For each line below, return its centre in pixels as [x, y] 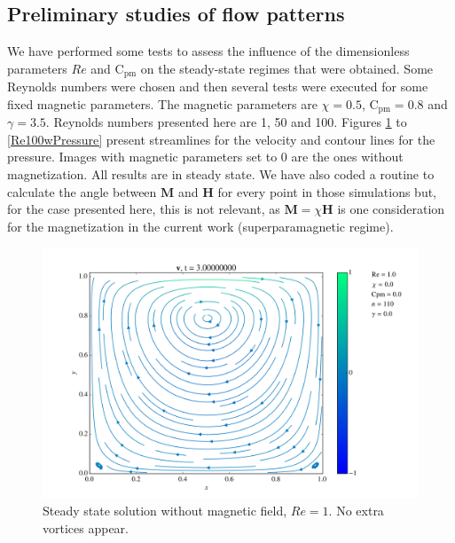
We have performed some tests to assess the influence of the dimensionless [208, 51]
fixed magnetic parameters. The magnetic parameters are [162, 103]
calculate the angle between [82, 191]
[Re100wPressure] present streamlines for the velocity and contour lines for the [221, 139]
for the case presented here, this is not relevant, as [144, 209]
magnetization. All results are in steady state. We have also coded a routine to [221, 174]
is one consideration [391, 209]
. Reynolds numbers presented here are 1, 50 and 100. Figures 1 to [226, 122]
